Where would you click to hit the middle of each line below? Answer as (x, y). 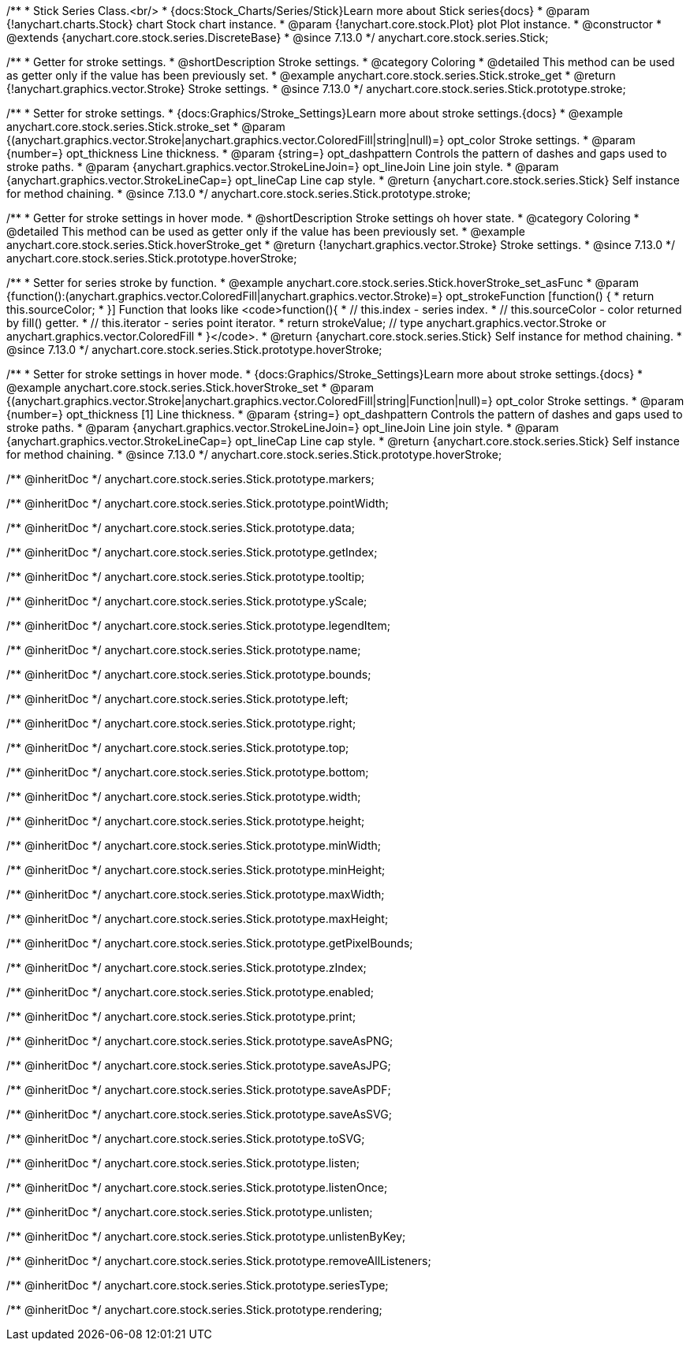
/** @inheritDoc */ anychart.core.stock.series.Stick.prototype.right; (181, 723)
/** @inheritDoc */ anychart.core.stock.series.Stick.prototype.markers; (190, 479)
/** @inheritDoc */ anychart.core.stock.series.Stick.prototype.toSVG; (186, 1139)
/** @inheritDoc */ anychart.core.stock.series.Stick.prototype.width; (184, 796)
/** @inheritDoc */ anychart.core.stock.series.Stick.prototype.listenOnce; (197, 1187)
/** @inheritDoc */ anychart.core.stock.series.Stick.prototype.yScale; (187, 601)
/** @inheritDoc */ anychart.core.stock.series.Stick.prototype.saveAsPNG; (200, 1041)
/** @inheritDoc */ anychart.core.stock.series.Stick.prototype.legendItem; (198, 625)
